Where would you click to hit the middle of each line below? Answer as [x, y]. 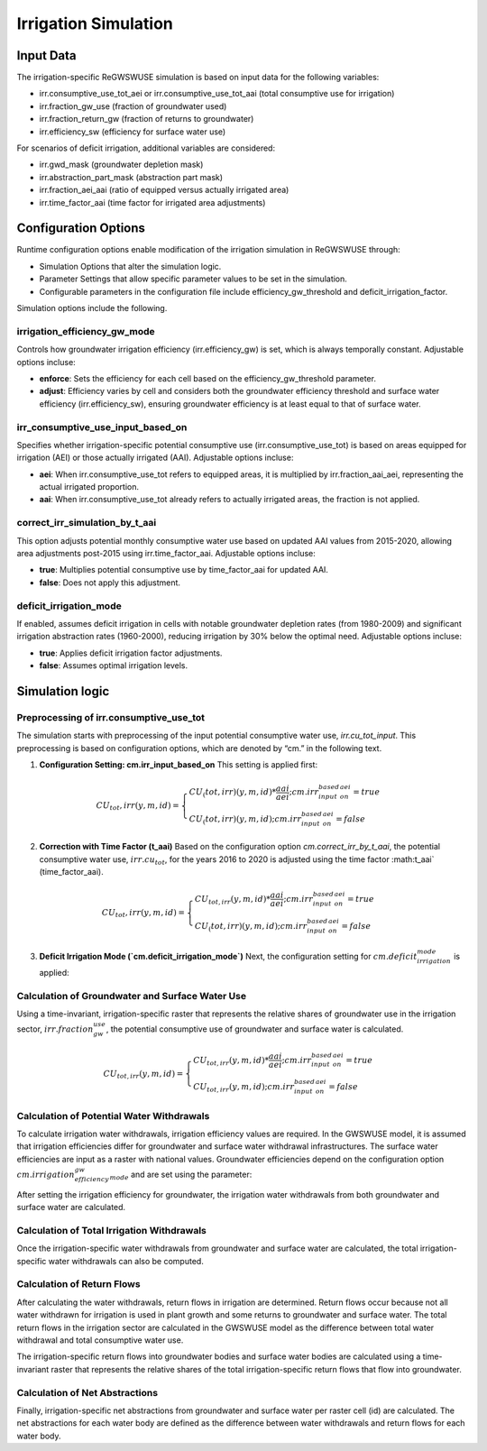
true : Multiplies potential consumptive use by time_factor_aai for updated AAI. [184, 570]
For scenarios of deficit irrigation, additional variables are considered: [146, 148]
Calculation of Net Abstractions [87, 1392]
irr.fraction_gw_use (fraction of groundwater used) [133, 106]
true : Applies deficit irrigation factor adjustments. [131, 653]
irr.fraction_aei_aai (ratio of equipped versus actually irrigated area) [164, 190]
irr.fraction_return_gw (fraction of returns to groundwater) [147, 119]
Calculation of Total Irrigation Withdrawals [111, 1230]
